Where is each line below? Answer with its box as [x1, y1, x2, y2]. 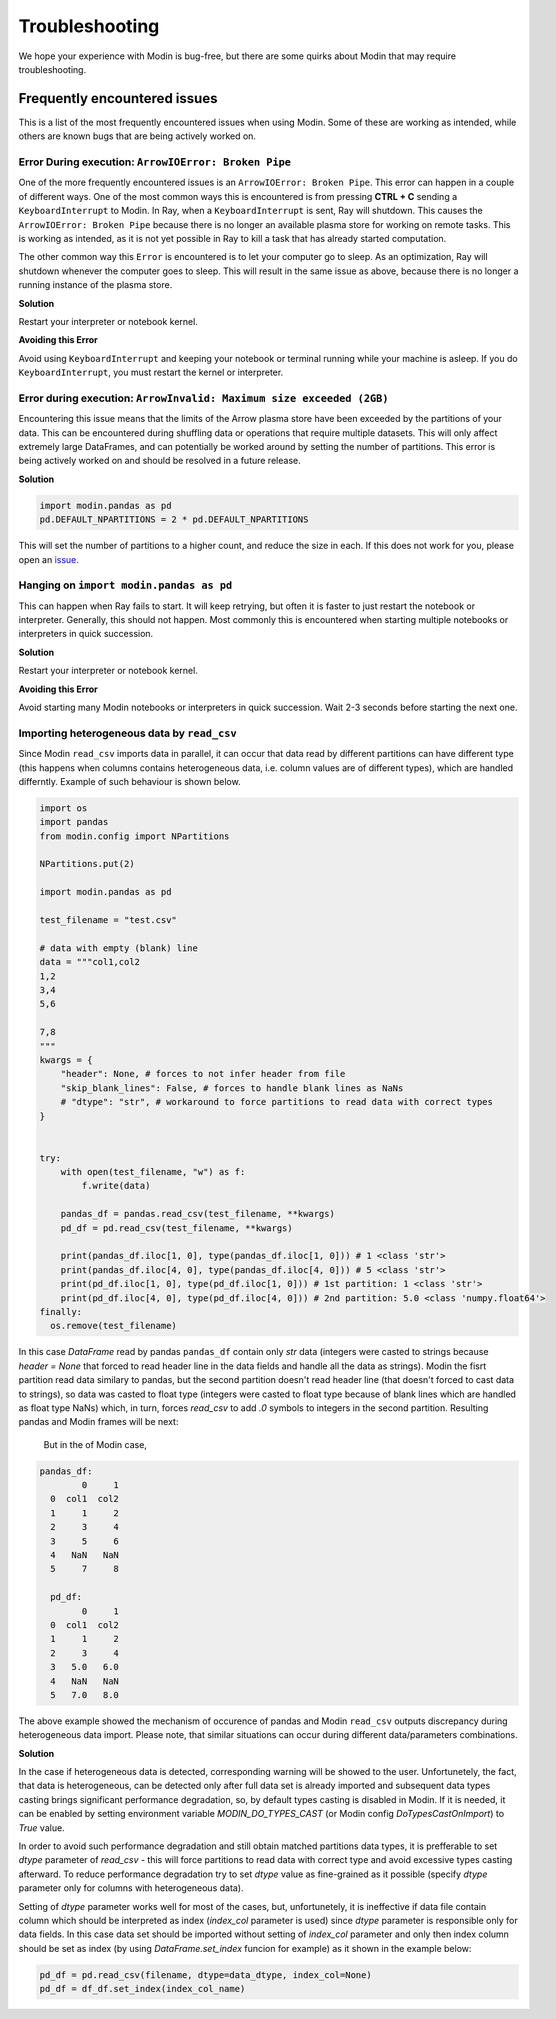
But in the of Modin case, [43, 1438, 147, 1450]
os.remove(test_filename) [50, 1320, 177, 1332]
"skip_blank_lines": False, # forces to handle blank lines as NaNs [60, 1082, 404, 1094]
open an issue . [18, 553, 80, 565]
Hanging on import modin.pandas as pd [18, 578, 233, 592]
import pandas [39, 816, 109, 828]
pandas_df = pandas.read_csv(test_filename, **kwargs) [60, 1208, 335, 1220]
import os [39, 802, 88, 814]
